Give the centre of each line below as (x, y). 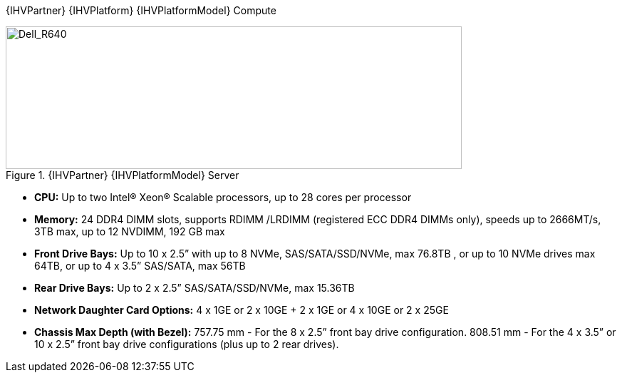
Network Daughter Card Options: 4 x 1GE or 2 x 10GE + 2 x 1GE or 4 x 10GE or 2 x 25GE (242, 310)
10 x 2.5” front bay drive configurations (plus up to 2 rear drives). (187, 344)
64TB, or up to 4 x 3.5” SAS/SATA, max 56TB (140, 266)
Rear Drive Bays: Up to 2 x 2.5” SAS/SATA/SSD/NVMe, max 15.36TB (195, 288)
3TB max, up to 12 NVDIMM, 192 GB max (130, 231)
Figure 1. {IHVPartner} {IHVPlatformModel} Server (123, 175)
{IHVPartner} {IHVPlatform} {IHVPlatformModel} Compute (141, 10)
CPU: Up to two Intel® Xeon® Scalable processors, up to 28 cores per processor (223, 197)
